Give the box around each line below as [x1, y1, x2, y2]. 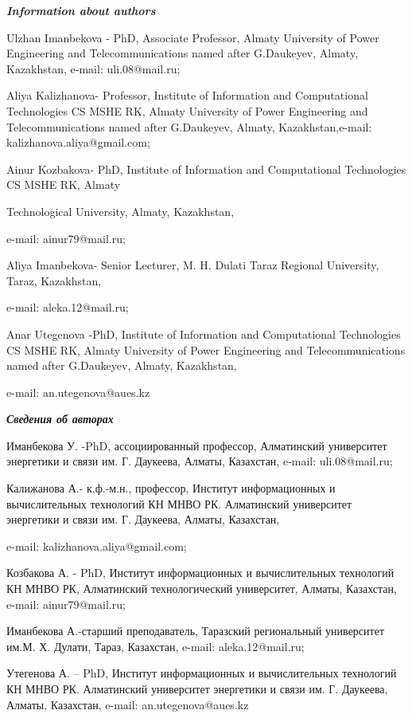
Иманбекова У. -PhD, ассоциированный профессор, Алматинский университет [6, 437, 387, 453]
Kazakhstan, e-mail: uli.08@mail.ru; [6, 60, 181, 77]
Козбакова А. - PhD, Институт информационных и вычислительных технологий [6, 564, 395, 581]
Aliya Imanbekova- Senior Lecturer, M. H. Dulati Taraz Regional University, [6, 257, 379, 273]
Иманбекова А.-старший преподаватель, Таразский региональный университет [6, 622, 385, 639]
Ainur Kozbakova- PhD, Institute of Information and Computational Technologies [6, 160, 406, 177]
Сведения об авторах [6, 410, 114, 427]
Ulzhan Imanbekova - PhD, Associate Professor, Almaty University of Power [6, 29, 379, 45]
